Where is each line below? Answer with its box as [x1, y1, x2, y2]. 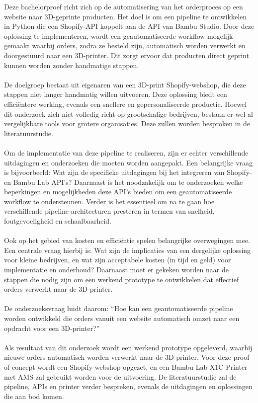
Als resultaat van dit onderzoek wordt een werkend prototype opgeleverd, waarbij [4, 342, 253, 352]
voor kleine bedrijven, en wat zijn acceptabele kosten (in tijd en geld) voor [4, 254, 231, 265]
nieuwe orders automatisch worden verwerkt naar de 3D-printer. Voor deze [4, 352, 231, 362]
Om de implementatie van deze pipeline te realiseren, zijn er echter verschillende [4, 147, 249, 158]
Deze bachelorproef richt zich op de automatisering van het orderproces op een [4, 1, 243, 11]
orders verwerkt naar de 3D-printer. [4, 284, 113, 294]
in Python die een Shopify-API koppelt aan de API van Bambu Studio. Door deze [4, 21, 255, 31]
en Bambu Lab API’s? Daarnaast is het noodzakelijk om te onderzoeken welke [4, 176, 243, 187]
